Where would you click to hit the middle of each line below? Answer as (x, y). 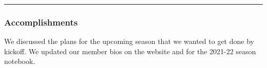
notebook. (20, 61)
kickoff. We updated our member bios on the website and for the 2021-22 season (130, 51)
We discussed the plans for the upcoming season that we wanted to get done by (129, 41)
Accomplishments (41, 22)
